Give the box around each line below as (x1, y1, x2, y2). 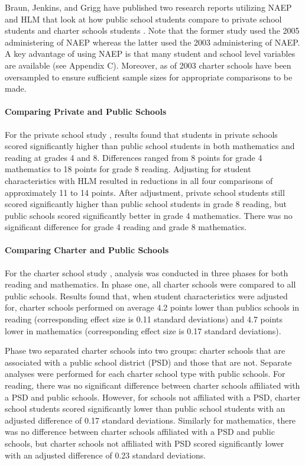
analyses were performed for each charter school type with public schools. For (5, 367, 285, 380)
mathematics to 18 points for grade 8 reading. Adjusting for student (5, 163, 251, 175)
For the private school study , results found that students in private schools (5, 128, 278, 140)
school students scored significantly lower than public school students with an (5, 402, 285, 415)
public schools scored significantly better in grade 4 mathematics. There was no (5, 209, 293, 221)
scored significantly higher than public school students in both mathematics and (5, 140, 295, 152)
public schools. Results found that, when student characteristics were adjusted (5, 289, 288, 302)
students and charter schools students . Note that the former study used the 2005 (5, 24, 300, 37)
